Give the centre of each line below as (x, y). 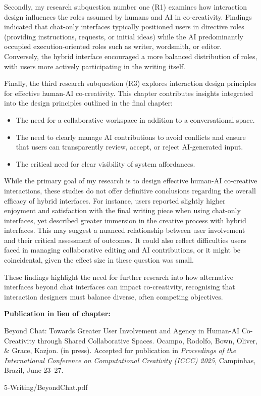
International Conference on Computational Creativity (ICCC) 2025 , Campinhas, (130, 360)
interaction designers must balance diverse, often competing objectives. (114, 296)
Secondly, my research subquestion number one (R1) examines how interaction (125, 7)
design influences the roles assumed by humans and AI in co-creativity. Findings (128, 16)
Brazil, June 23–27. (34, 370)
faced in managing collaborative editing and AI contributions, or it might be (122, 250)
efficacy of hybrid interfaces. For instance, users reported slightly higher (115, 200)
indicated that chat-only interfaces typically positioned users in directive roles (124, 27)
